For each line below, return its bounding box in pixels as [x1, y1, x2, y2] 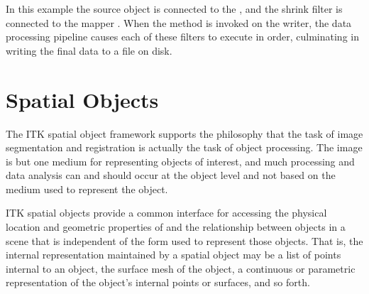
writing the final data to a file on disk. [6, 43, 172, 58]
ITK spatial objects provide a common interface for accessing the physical [6, 205, 327, 220]
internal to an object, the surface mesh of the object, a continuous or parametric [6, 261, 356, 276]
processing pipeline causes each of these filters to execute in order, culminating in [6, 29, 359, 44]
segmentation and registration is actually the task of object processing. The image [6, 140, 363, 155]
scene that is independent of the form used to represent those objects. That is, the [6, 233, 363, 248]
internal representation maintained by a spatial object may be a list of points [6, 247, 341, 262]
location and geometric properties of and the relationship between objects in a [6, 219, 346, 234]
